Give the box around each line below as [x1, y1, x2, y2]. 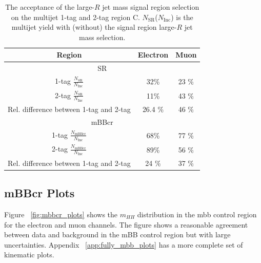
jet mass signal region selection [102, 2, 199, 12]
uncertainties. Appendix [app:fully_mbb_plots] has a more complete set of [4, 239, 243, 250]
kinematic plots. [4, 249, 54, 260]
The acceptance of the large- [5, 2, 95, 12]
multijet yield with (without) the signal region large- [11, 22, 177, 32]
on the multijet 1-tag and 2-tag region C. [11, 11, 140, 22]
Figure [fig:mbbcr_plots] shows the [4, 209, 118, 219]
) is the [171, 11, 193, 22]
